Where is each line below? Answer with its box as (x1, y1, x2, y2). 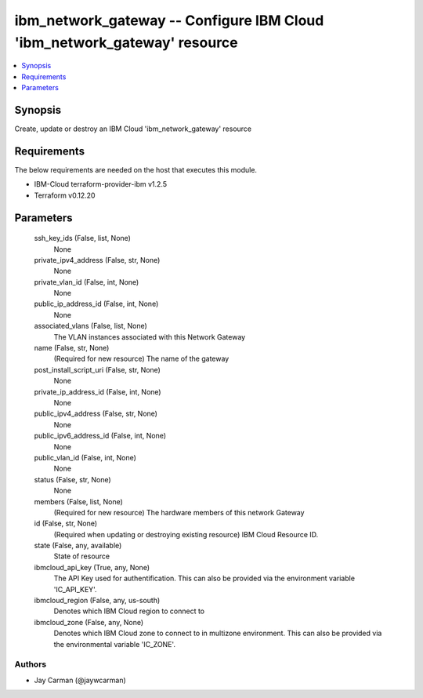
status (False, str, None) (34, 474, 111, 484)
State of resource (53, 551, 110, 561)
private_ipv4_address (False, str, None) (34, 255, 161, 264)
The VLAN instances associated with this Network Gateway (53, 332, 246, 341)
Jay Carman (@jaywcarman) (34, 675, 127, 685)
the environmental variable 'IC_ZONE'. (53, 639, 176, 649)
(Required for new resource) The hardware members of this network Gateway (53, 507, 305, 517)
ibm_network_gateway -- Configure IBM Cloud (14, 12, 324, 29)
